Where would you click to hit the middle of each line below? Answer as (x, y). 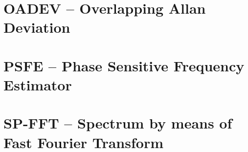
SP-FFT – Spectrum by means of (118, 123)
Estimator (38, 84)
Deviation (37, 27)
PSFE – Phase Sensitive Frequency (124, 65)
